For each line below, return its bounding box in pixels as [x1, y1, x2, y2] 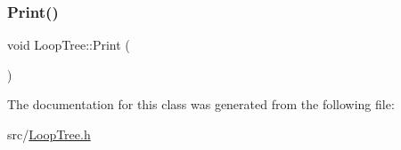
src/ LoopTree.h [7, 125, 91, 143]
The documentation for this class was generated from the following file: [7, 95, 395, 114]
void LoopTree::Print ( [7, 36, 130, 54]
